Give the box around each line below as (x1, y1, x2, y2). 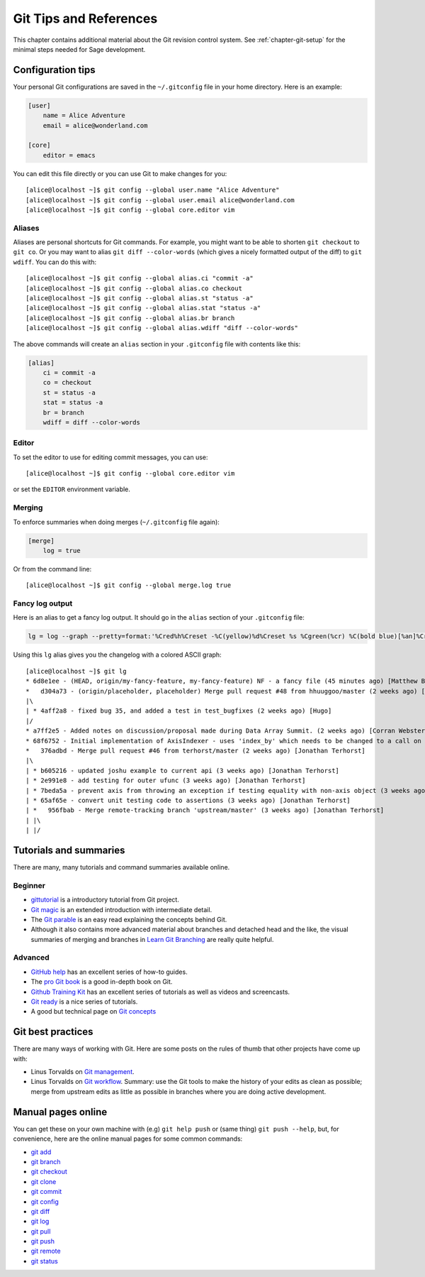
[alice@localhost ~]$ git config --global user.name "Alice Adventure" (25, 186, 280, 194)
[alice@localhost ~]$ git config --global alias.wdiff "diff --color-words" (25, 324, 299, 332)
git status (30, 1256, 58, 1265)
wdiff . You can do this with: (13, 258, 97, 266)
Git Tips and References (13, 11, 158, 26)
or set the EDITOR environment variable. (13, 485, 131, 493)
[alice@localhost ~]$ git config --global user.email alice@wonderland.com (25, 196, 295, 204)
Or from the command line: (13, 564, 92, 573)
